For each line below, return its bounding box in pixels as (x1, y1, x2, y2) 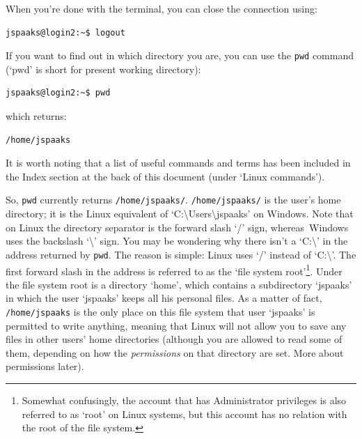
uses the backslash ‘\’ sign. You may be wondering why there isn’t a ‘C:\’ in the (6, 233, 348, 248)
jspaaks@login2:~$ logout (6, 27, 125, 38)
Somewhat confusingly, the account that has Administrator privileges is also (22, 392, 347, 407)
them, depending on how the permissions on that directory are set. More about (6, 345, 344, 360)
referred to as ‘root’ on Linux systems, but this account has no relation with (22, 406, 347, 421)
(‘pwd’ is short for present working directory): (6, 61, 201, 76)
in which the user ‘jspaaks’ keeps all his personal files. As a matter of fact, (6, 291, 322, 305)
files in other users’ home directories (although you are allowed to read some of (6, 332, 343, 346)
